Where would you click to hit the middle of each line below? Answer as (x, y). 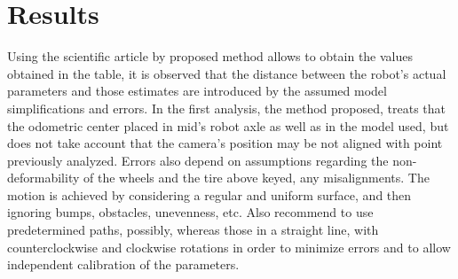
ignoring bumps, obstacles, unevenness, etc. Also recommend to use (190, 212)
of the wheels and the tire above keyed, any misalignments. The (257, 178)
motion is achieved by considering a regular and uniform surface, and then (209, 194)
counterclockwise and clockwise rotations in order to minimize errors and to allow (229, 247)
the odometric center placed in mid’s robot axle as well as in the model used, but (228, 125)
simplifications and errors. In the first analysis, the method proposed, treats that (226, 108)
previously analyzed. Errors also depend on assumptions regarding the (198, 160)
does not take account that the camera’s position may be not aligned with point (225, 143)
